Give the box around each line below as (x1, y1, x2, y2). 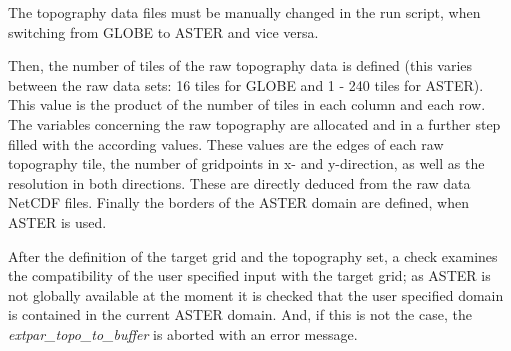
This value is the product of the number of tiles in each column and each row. (8, 94, 486, 115)
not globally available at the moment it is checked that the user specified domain (8, 284, 504, 305)
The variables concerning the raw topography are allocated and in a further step (8, 113, 501, 134)
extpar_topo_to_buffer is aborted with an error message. (8, 323, 358, 344)
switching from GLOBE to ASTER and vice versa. (8, 21, 319, 42)
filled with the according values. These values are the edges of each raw (8, 133, 444, 154)
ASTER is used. (8, 211, 107, 232)
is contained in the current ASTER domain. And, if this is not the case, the (8, 304, 472, 325)
